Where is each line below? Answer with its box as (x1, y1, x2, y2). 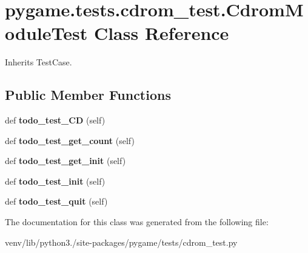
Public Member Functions (5, 85, 171, 104)
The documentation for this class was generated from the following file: (5, 215, 269, 228)
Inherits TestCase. (5, 56, 72, 68)
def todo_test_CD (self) (5, 114, 105, 126)
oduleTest (5, 21, 88, 45)
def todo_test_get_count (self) (5, 134, 135, 146)
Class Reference (93, 21, 229, 45)
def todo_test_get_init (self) (5, 154, 126, 167)
